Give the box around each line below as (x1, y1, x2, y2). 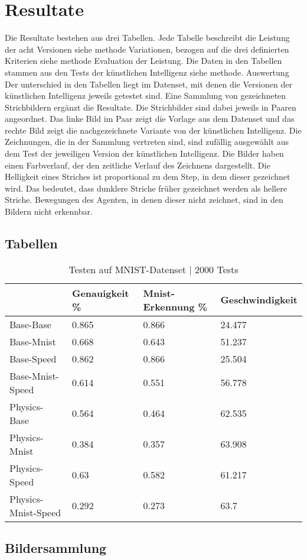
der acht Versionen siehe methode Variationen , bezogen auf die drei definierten (5, 43, 289, 55)
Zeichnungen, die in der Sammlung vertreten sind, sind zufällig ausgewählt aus (5, 135, 289, 148)
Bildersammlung (5, 539, 107, 557)
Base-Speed (9, 351, 57, 365)
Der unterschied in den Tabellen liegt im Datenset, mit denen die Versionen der (5, 77, 292, 90)
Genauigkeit (71, 286, 129, 300)
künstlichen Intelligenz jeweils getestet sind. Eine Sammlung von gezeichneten (5, 89, 286, 102)
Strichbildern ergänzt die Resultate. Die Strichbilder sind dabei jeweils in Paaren (5, 101, 296, 113)
